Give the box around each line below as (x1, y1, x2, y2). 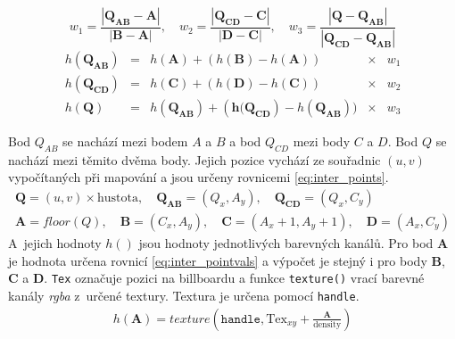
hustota (96, 191, 138, 204)
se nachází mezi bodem (62, 131, 188, 150)
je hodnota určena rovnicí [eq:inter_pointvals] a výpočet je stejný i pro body (8, 251, 427, 269)
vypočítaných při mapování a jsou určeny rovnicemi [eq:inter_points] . (8, 168, 389, 186)
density (313, 319, 342, 329)
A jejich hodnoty (8, 234, 102, 252)
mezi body (293, 131, 351, 150)
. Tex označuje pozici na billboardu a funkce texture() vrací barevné (44, 269, 425, 287)
